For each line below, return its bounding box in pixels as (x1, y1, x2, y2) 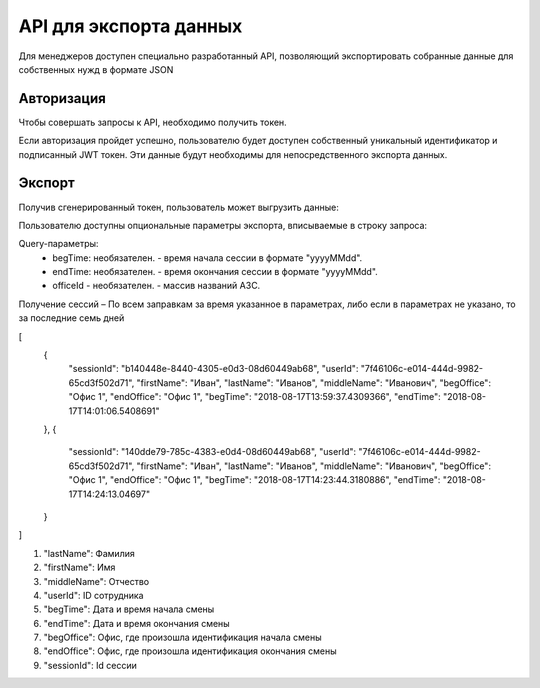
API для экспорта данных (18, 15, 243, 37)
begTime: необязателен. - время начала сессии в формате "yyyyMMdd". (52, 251, 363, 264)
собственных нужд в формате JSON (18, 63, 174, 75)
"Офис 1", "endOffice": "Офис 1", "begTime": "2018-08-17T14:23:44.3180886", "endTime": (68, 474, 441, 486)
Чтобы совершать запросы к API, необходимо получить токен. (18, 116, 287, 128)
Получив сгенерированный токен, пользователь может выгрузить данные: (18, 201, 339, 213)
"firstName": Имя (43, 561, 116, 574)
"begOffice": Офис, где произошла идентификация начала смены (43, 631, 322, 644)
